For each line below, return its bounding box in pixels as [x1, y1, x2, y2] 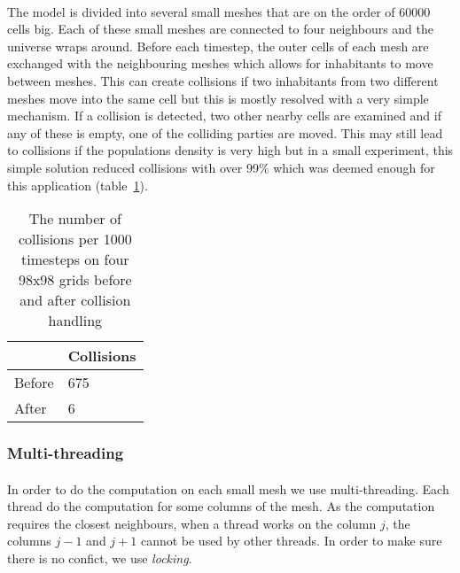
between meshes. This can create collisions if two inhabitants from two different [7, 71, 439, 89]
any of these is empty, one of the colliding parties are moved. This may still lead [7, 123, 443, 142]
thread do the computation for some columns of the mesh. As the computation [7, 497, 435, 515]
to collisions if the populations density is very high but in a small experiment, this [7, 141, 454, 159]
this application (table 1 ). [7, 175, 148, 194]
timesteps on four [21, 249, 129, 270]
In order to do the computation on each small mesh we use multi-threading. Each [7, 479, 449, 498]
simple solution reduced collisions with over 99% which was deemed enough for [7, 158, 435, 176]
